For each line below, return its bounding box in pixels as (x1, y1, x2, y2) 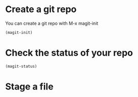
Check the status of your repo (5, 47, 133, 59)
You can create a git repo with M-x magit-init (5, 20, 99, 26)
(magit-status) (5, 64, 37, 69)
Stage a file (5, 81, 54, 92)
